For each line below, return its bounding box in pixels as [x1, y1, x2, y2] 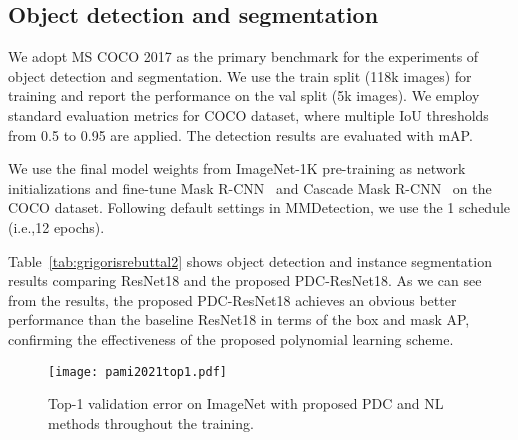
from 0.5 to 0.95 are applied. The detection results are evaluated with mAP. [8, 124, 473, 145]
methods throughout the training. [48, 412, 254, 433]
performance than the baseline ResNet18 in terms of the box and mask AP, [8, 309, 470, 330]
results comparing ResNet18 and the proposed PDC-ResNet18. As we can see [8, 270, 482, 291]
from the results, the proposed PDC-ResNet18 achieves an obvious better [8, 289, 457, 310]
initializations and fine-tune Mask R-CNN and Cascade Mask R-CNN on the [8, 177, 492, 198]
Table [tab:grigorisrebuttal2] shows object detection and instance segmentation [8, 250, 492, 271]
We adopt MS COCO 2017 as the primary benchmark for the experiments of [8, 46, 479, 67]
